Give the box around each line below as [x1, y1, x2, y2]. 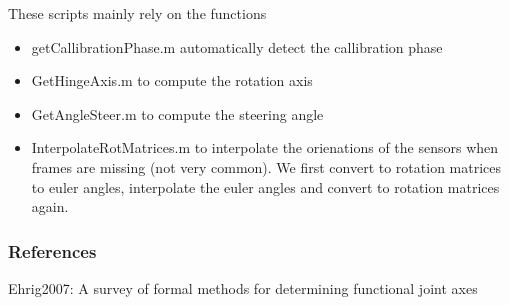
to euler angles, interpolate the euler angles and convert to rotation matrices [31, 176, 500, 197]
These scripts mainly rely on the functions [8, 3, 267, 23]
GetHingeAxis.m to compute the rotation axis [31, 70, 313, 91]
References [8, 238, 97, 263]
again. [31, 196, 69, 217]
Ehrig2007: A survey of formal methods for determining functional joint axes [8, 277, 478, 298]
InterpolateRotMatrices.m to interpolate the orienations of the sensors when [31, 137, 499, 158]
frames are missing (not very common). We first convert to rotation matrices [31, 156, 502, 177]
